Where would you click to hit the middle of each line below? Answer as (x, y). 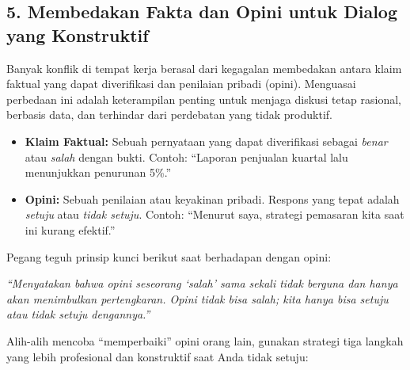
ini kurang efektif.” (70, 229)
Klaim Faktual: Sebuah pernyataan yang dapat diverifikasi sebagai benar (206, 141)
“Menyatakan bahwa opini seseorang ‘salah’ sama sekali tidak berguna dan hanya (202, 283)
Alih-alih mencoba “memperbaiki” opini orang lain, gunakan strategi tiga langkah (205, 340)
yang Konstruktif (78, 34)
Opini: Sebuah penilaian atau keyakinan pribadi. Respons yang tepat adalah (212, 198)
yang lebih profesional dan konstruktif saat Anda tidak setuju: (158, 356)
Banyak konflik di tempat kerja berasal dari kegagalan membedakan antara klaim (204, 68)
